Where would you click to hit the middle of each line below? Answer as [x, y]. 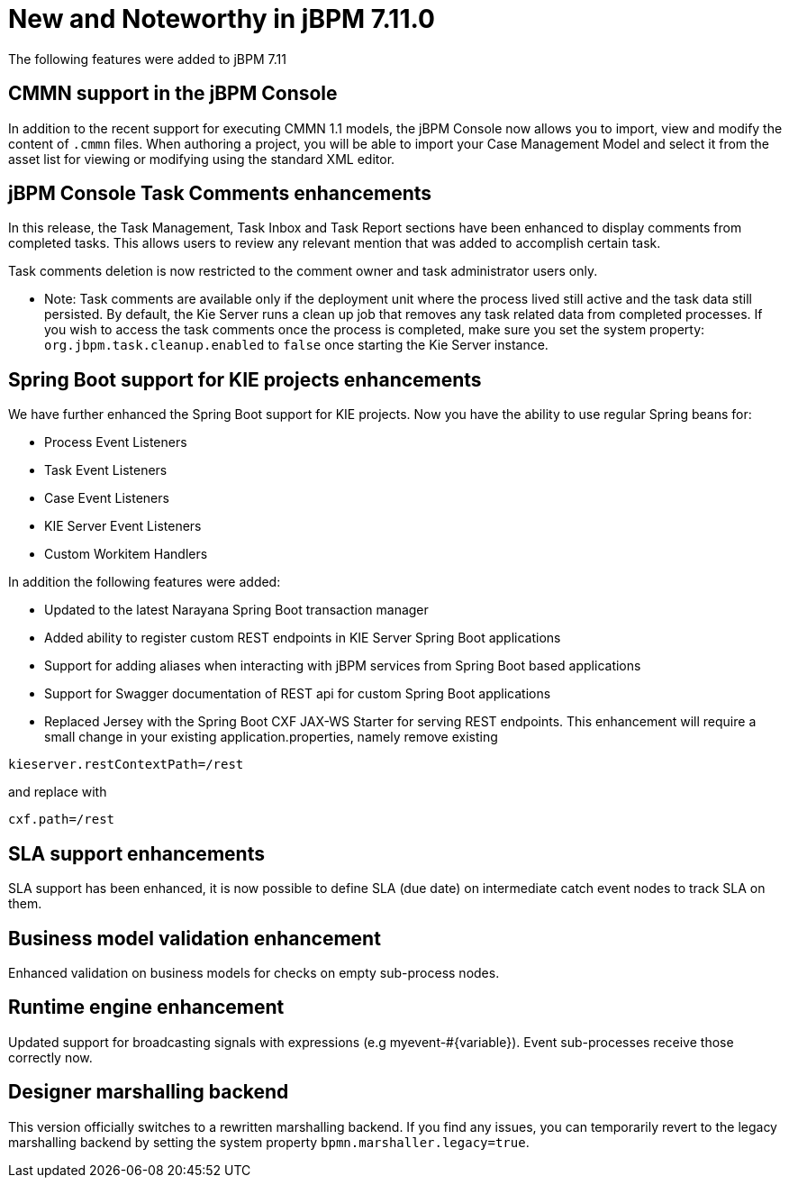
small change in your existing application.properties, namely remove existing [271, 737]
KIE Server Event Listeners [123, 526]
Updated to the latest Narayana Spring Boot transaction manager [236, 610]
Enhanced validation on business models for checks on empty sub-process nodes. [254, 972]
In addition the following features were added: [145, 582]
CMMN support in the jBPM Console [173, 94]
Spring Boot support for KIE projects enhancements [245, 379]
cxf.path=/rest [62, 820]
